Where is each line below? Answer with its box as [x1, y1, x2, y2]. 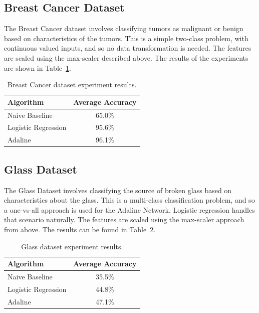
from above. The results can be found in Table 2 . [4, 224, 156, 234]
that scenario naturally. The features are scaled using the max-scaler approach [4, 214, 244, 225]
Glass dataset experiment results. [21, 241, 123, 251]
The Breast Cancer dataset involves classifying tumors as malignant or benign [4, 23, 243, 34]
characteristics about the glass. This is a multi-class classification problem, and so [4, 195, 255, 205]
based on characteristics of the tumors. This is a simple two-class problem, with [4, 33, 248, 43]
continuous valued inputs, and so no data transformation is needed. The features [4, 43, 251, 53]
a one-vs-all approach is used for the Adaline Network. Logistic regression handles [4, 204, 255, 215]
